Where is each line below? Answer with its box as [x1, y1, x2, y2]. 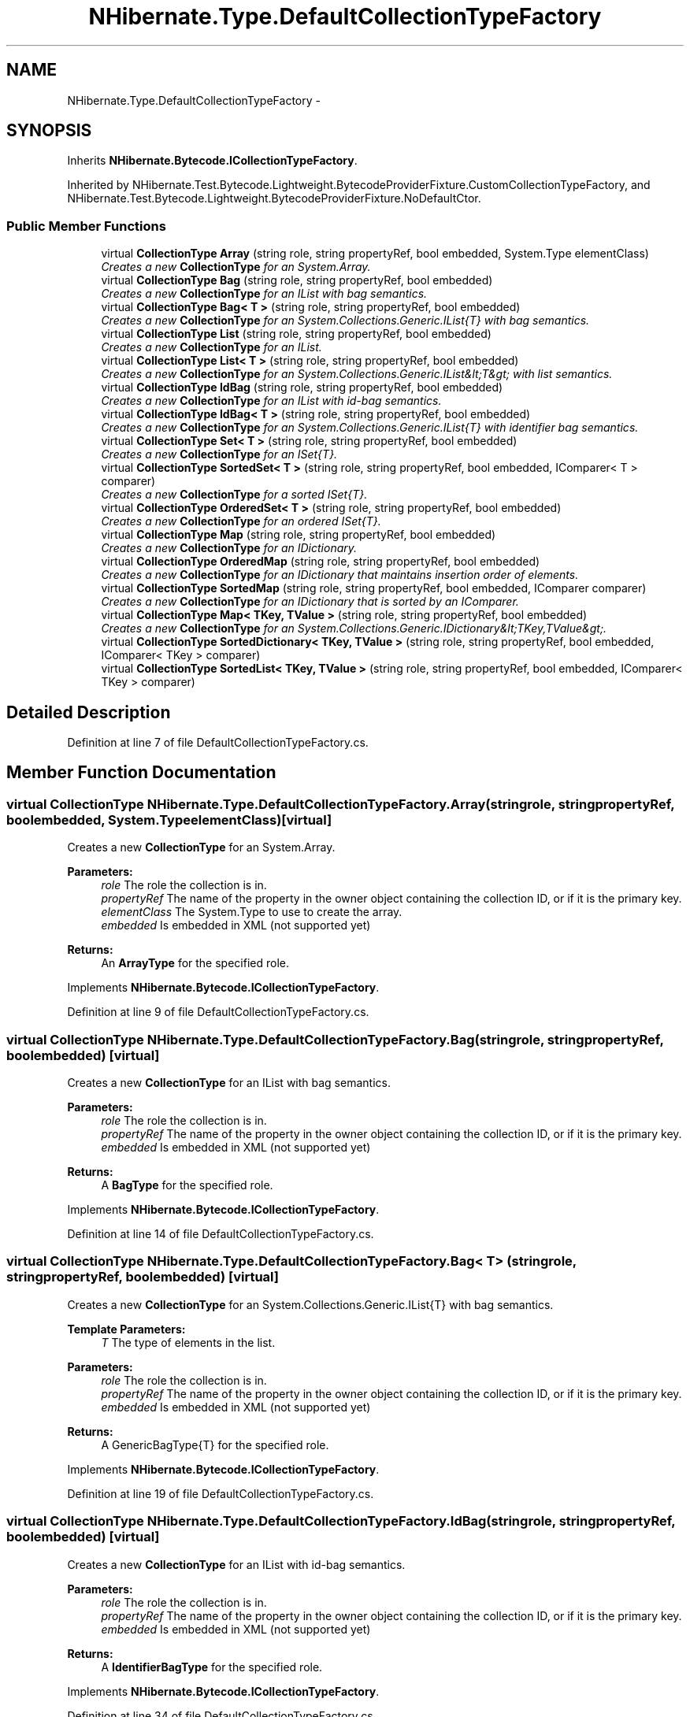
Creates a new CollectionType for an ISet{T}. [101, 447, 338, 462]
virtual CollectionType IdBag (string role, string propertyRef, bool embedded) [101, 380, 503, 395]
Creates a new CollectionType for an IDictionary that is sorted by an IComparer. [101, 595, 519, 609]
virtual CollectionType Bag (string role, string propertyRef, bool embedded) [101, 273, 493, 287]
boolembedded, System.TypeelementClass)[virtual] [6, 811, 332, 828]
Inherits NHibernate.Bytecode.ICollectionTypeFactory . [67, 154, 358, 168]
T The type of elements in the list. [101, 1335, 276, 1349]
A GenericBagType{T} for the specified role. [101, 1437, 329, 1452]
